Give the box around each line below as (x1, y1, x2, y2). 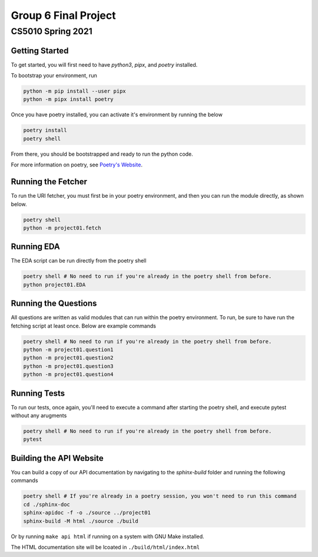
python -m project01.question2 (23, 355, 114, 361)
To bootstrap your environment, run (11, 72, 97, 79)
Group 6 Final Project (11, 9, 116, 22)
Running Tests (11, 388, 65, 398)
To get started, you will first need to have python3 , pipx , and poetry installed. (11, 61, 198, 68)
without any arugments (11, 412, 67, 419)
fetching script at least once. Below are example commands (11, 322, 156, 329)
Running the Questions (11, 299, 97, 309)
